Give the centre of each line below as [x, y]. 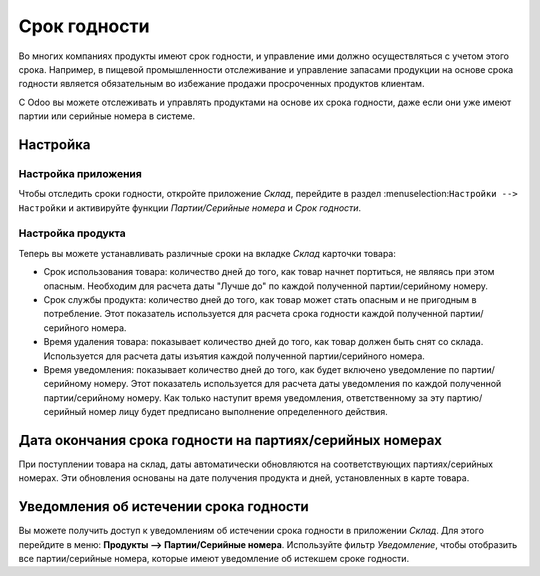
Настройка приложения [80, 173]
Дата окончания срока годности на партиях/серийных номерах [230, 440]
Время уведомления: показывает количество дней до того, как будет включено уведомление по [251, 369]
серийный [65, 412]
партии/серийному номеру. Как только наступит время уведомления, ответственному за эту [244, 397]
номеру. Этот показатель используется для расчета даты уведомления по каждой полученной [297, 384]
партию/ [464, 397]
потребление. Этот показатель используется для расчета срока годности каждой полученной [246, 314]
